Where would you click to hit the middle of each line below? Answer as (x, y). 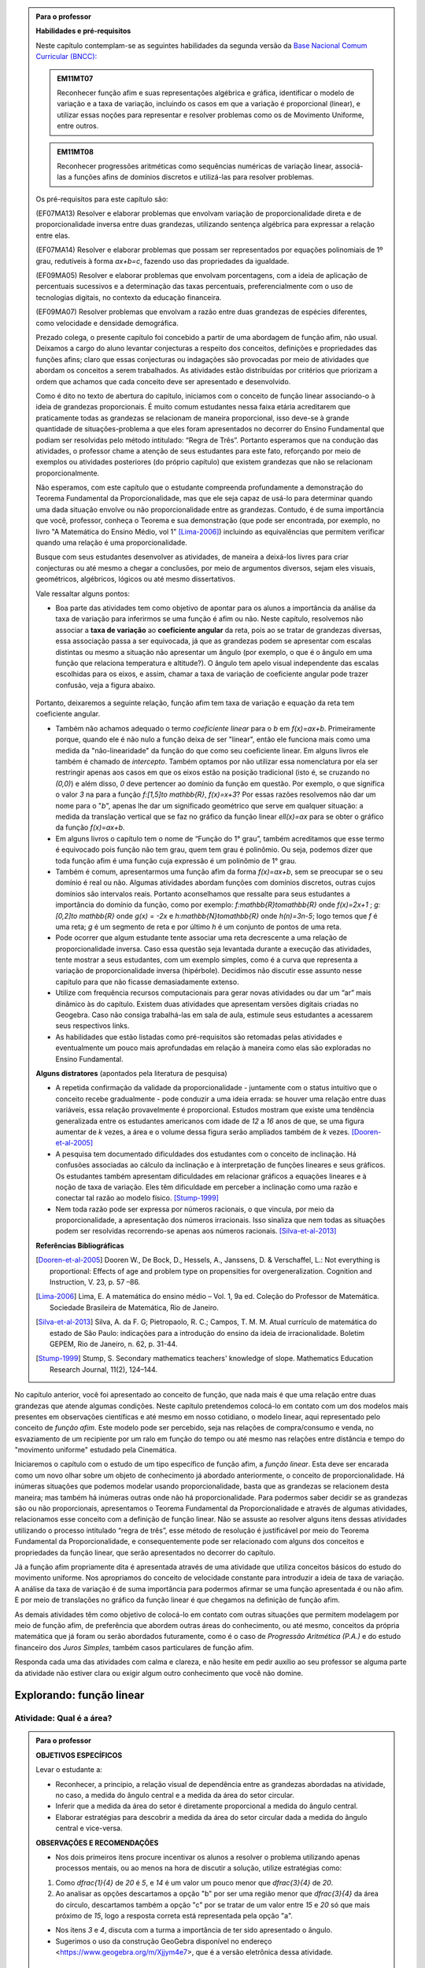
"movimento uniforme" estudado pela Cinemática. (96, 1450)
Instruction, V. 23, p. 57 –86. (95, 1282)
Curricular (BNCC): (67, 57)
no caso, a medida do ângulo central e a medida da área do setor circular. (175, 1796)
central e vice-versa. (89, 1828)
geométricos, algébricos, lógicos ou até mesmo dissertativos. (136, 579)
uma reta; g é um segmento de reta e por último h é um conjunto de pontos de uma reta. (198, 927)
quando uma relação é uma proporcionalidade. (112, 542)
